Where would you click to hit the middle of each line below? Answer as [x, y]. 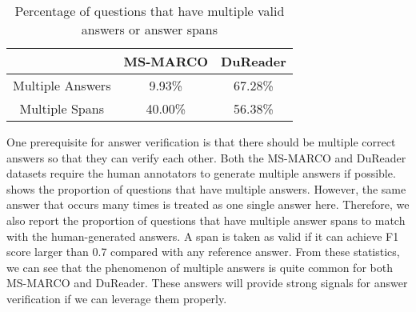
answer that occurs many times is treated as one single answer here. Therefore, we [208, 204]
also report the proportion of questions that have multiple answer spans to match [206, 220]
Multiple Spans [62, 108]
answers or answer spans [150, 29]
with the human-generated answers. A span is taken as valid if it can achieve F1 [203, 236]
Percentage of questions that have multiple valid [150, 11]
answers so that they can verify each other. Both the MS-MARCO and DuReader [206, 157]
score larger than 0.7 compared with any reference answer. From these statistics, [203, 252]
